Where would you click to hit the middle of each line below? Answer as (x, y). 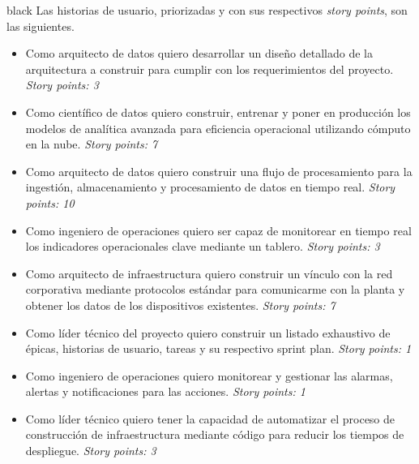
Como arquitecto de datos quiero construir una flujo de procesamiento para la (219, 171)
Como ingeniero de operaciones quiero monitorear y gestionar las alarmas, (209, 375)
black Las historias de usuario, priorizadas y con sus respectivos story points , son (207, 10)
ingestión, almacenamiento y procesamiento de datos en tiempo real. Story (210, 187)
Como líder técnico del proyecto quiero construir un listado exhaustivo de (208, 332)
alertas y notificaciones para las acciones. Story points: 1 (165, 391)
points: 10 (50, 202)
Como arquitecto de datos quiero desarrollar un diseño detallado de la (199, 53)
